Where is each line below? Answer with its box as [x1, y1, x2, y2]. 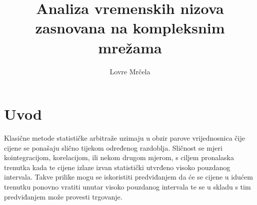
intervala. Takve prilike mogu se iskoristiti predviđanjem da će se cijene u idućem [4, 172, 253, 182]
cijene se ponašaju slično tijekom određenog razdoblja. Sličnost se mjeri [4, 142, 222, 153]
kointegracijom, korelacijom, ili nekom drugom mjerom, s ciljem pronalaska [4, 152, 234, 163]
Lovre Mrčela [109, 66, 150, 76]
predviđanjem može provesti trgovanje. [4, 191, 122, 202]
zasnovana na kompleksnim [35, 17, 225, 38]
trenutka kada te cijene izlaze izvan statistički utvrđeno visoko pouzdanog [4, 162, 230, 172]
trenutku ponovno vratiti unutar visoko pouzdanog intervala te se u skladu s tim [4, 182, 251, 192]
